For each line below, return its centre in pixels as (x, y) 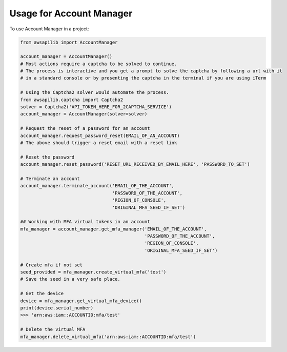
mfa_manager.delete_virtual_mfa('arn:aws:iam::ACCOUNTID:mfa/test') (108, 337)
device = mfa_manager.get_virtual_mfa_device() (81, 301)
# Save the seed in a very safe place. (70, 279)
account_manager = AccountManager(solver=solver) (84, 114)
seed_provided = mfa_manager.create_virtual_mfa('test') (93, 272)
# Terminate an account (50, 179)
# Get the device (42, 294)
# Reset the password (47, 157)
